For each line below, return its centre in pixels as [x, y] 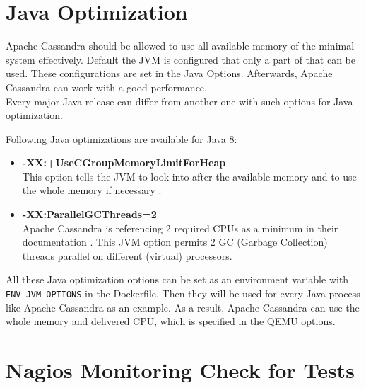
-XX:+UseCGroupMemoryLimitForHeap [124, 162]
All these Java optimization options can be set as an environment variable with [177, 279]
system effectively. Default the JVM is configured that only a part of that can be [181, 59]
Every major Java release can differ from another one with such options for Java [179, 101]
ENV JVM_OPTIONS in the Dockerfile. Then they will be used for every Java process [183, 293]
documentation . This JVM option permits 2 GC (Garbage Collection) [175, 242]
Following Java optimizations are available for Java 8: [122, 138]
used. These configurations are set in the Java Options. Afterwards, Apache [169, 73]
